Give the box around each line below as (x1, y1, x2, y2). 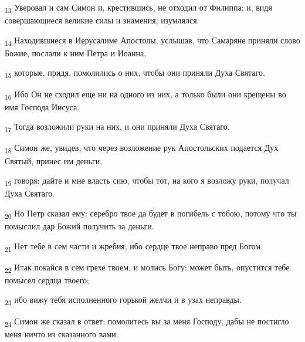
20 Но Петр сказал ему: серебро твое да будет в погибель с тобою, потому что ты (5, 206, 297, 221)
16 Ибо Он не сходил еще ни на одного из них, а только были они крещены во (5, 87, 286, 101)
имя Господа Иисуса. (5, 100, 80, 113)
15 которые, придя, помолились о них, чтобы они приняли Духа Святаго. (5, 66, 265, 80)
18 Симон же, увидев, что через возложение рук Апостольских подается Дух (5, 141, 279, 155)
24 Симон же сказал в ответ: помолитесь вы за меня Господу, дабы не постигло (5, 314, 289, 329)
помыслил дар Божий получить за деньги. (5, 219, 154, 232)
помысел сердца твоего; (5, 273, 89, 286)
